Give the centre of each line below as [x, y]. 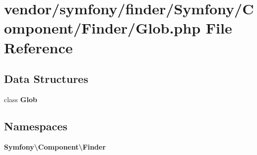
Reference [38, 47]
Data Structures [46, 79]
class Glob [21, 99]
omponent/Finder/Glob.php [102, 28]
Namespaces [36, 126]
